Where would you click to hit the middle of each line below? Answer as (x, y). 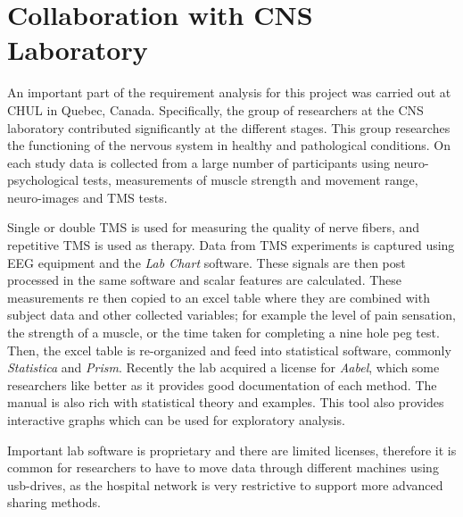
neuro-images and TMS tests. (87, 197)
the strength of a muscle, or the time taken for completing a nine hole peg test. (223, 333)
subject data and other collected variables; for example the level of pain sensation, (231, 315)
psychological (43, 180)
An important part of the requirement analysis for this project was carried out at (229, 92)
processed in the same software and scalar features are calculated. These (205, 280)
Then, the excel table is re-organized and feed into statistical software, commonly (229, 350)
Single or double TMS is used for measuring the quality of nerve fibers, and (214, 227)
